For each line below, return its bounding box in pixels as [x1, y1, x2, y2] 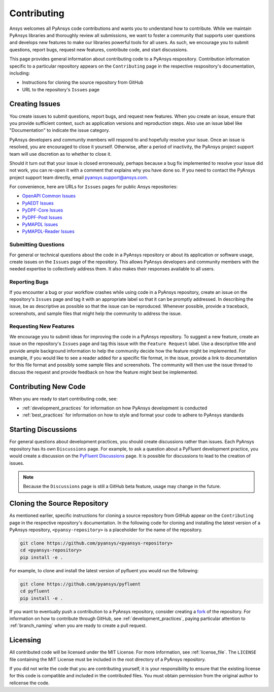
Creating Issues [9, 99, 60, 109]
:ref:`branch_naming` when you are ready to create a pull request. [9, 622, 147, 629]
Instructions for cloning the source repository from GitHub [22, 79, 144, 86]
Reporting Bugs [9, 279, 49, 286]
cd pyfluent [20, 589, 50, 594]
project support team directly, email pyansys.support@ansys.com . [9, 174, 148, 180]
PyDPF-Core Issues [22, 207, 63, 213]
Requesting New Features [9, 323, 75, 330]
